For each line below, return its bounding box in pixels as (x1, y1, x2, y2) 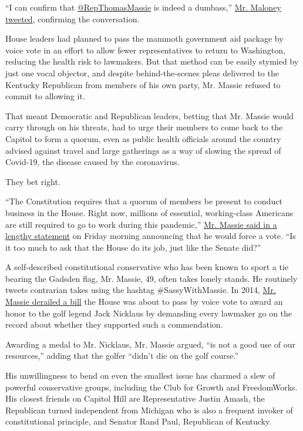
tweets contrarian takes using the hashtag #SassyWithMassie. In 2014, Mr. (5, 284, 276, 296)
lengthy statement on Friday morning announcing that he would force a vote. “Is (5, 230, 296, 242)
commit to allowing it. (5, 90, 85, 102)
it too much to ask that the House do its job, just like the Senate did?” (5, 241, 261, 253)
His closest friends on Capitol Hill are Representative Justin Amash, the (5, 392, 265, 405)
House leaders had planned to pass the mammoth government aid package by (5, 32, 284, 45)
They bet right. (5, 175, 60, 187)
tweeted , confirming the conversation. (5, 12, 140, 25)
